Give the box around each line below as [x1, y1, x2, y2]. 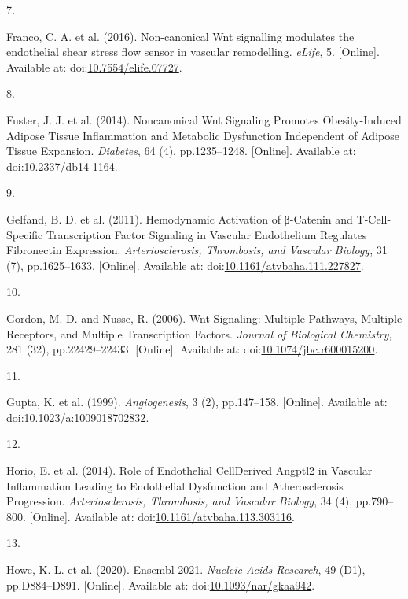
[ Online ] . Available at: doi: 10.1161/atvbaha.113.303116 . [29, 508, 295, 524]
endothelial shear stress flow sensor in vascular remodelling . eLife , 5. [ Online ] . [6, 43, 380, 60]
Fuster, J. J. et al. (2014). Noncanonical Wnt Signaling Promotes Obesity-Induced [6, 111, 402, 128]
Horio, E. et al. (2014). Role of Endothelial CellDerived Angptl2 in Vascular [6, 462, 373, 479]
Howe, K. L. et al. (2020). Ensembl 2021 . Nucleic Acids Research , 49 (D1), [6, 561, 366, 578]
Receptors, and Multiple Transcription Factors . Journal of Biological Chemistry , [6, 325, 392, 342]
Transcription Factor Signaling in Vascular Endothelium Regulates [46, 226, 367, 242]
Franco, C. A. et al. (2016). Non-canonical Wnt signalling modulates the [6, 28, 355, 44]
